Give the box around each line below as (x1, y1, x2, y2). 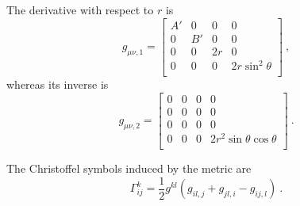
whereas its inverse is (6, 76, 109, 93)
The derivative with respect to (6, 2, 154, 17)
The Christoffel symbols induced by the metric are (6, 160, 252, 177)
